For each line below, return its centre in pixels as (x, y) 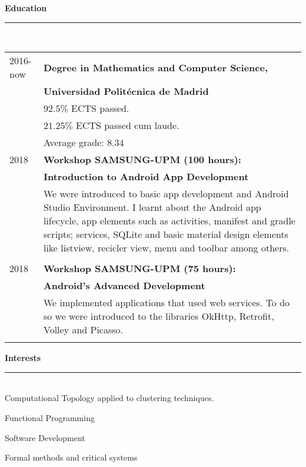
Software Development (45, 437)
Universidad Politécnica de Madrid (126, 91)
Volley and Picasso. (83, 330)
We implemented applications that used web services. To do (167, 303)
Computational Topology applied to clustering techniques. (109, 398)
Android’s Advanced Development (124, 286)
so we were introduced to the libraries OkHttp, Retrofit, (159, 316)
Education (26, 8)
